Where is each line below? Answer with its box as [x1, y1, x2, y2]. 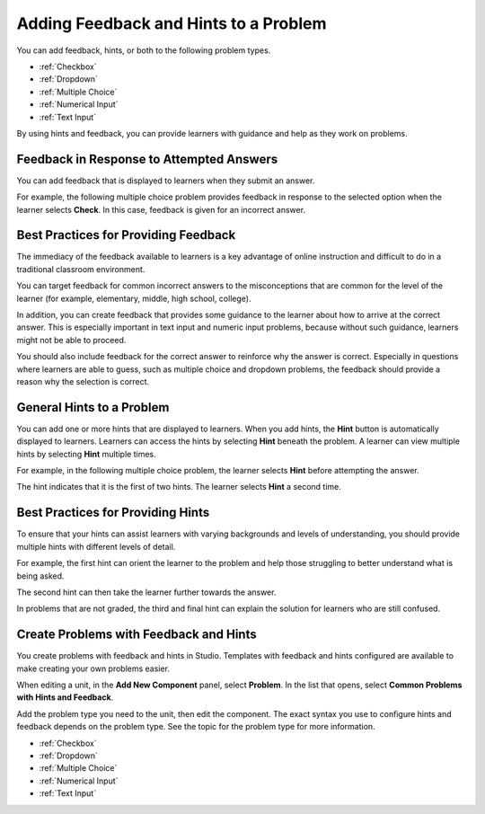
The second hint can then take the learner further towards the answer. [16, 587, 277, 597]
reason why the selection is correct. [16, 376, 150, 386]
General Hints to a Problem [16, 400, 170, 415]
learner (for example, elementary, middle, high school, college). [16, 293, 251, 304]
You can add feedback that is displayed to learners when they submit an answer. [16, 175, 315, 186]
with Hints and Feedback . [16, 692, 114, 703]
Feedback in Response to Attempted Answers [16, 151, 278, 166]
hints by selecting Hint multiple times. [16, 448, 156, 459]
